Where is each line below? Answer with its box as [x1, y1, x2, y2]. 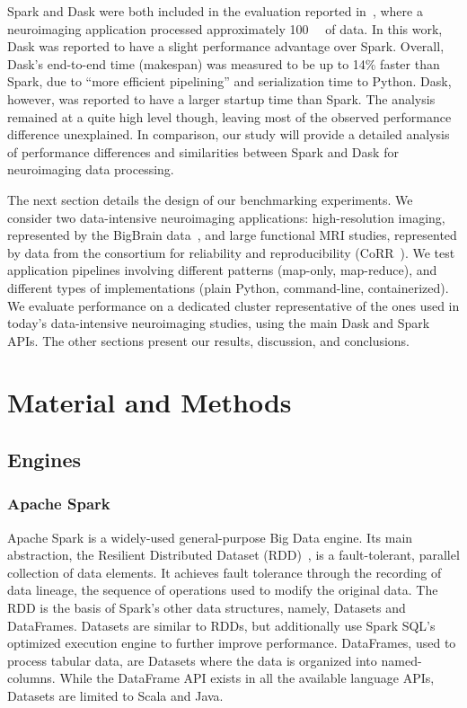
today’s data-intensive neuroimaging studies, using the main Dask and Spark [7, 314, 430, 332]
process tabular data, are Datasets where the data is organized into [7, 650, 377, 669]
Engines [7, 446, 82, 473]
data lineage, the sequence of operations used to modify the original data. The [7, 580, 438, 599]
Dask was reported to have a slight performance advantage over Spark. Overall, [7, 37, 445, 56]
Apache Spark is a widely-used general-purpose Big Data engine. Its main [7, 527, 413, 546]
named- [381, 650, 422, 669]
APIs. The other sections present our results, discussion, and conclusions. [7, 331, 410, 350]
